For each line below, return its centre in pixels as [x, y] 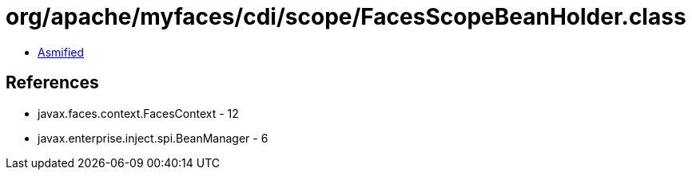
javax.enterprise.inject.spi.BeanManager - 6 [153, 138]
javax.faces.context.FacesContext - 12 [138, 113]
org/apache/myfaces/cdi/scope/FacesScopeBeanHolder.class [346, 17]
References [52, 83]
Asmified [61, 52]
